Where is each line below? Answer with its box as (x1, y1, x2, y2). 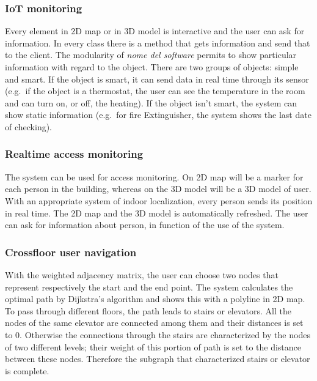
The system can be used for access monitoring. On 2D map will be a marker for (5, 170, 304, 183)
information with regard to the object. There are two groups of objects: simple (5, 61, 299, 73)
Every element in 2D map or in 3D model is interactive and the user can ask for (5, 24, 305, 37)
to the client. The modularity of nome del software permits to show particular (5, 48, 297, 61)
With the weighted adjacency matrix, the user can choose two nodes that (5, 268, 279, 281)
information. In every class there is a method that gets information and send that (5, 36, 310, 49)
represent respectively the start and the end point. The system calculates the (5, 280, 293, 293)
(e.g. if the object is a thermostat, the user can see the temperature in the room (5, 84, 305, 97)
